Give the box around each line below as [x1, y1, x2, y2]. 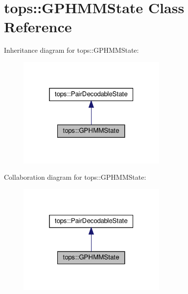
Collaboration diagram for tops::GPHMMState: [4, 172, 146, 182]
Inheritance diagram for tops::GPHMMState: [4, 45, 139, 55]
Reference [4, 17, 72, 37]
